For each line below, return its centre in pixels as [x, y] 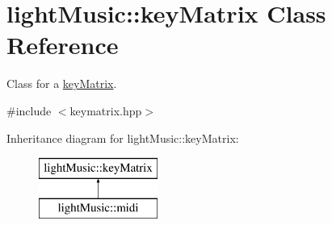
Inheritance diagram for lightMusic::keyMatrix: [123, 137]
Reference [63, 45]
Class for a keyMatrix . [62, 83]
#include [29, 110]
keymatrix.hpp [106, 110]
